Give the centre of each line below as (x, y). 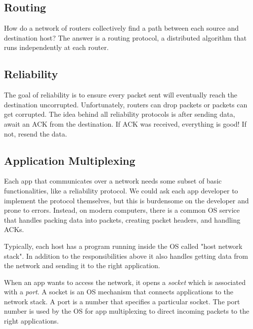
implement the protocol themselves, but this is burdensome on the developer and (126, 200)
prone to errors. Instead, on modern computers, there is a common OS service (122, 210)
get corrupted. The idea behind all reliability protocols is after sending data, (120, 114)
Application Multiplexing (70, 160)
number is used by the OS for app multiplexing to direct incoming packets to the (127, 311)
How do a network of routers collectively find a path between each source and (122, 28)
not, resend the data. (36, 133)
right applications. (31, 321)
